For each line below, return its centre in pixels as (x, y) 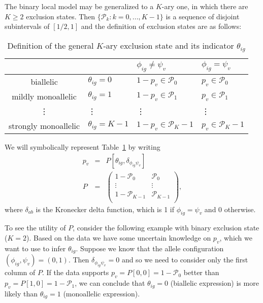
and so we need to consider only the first (185, 260)
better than (201, 272)
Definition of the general (51, 45)
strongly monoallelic (44, 125)
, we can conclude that (110, 283)
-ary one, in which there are (205, 6)
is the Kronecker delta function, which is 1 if (105, 209)
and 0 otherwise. (230, 209)
